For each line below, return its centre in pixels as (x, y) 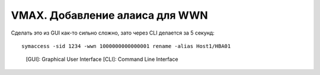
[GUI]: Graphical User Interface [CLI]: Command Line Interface (102, 59)
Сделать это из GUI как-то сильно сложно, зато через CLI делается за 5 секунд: (113, 33)
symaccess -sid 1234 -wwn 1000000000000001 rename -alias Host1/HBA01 (126, 46)
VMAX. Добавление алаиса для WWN (110, 15)
